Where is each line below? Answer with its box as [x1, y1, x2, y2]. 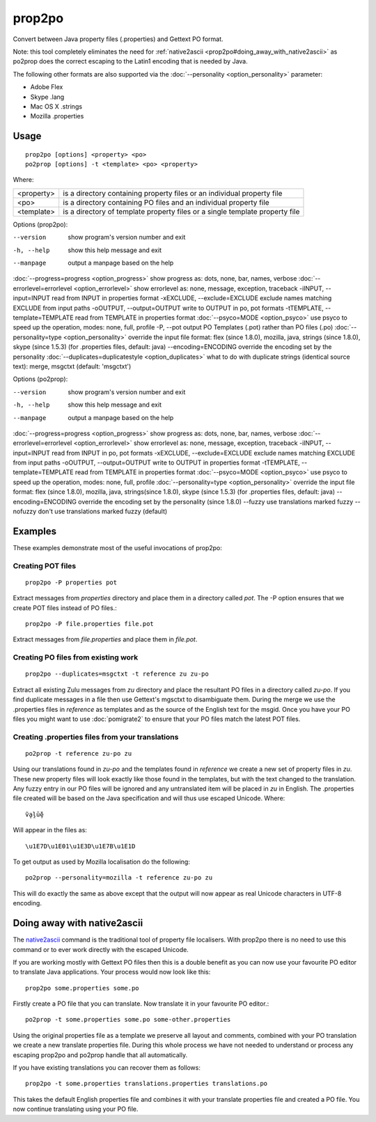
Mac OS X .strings [30, 102, 83, 111]
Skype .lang [30, 93, 65, 101]
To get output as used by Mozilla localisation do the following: [13, 857, 191, 866]
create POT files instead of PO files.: [13, 603, 118, 612]
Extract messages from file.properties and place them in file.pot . [13, 635, 198, 644]
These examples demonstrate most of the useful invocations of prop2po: [13, 543, 223, 552]
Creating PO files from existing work [13, 653, 139, 662]
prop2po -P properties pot [25, 578, 118, 586]
